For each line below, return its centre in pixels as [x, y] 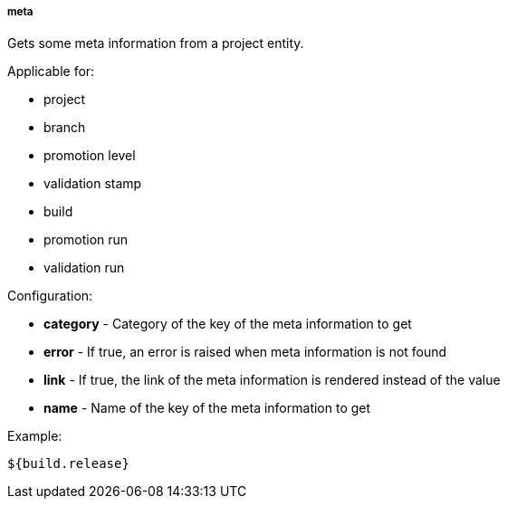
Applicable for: [51, 72]
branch [65, 128]
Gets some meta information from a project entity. [156, 43]
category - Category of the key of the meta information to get [228, 324]
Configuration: [50, 296]
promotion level [90, 156]
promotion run [86, 240]
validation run [84, 268]
